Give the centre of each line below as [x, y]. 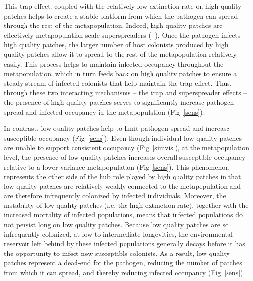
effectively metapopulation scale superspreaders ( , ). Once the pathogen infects [122, 35]
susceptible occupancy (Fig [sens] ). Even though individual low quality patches [123, 138]
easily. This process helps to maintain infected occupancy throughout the [114, 64]
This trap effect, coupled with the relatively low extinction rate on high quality [123, 6]
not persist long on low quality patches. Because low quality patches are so [116, 224]
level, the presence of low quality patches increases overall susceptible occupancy [125, 157]
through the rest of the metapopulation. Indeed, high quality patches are [113, 25]
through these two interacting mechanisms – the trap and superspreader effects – [126, 92]
